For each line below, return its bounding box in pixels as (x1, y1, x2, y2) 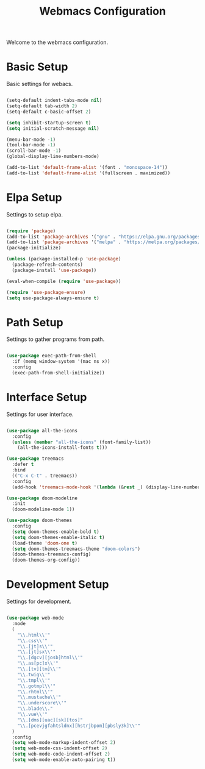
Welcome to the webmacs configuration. (6, 38, 109, 46)
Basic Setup (6, 60, 68, 74)
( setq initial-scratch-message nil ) (6, 125, 99, 132)
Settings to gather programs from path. (6, 335, 105, 343)
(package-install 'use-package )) (12, 267, 97, 273)
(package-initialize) (6, 245, 62, 251)
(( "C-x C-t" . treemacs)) (12, 473, 78, 479)
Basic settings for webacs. (6, 80, 73, 88)
